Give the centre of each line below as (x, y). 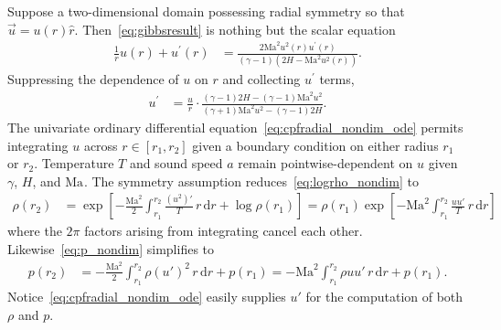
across (101, 145)
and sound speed (176, 163)
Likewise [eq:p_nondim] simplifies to (111, 248)
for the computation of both (384, 297)
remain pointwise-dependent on (325, 163)
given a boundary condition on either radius (315, 145)
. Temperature (74, 163)
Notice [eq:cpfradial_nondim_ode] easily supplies (147, 297)
